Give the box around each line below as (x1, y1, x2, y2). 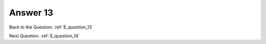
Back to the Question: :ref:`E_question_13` (9, 24, 94, 30)
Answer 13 (9, 7, 54, 18)
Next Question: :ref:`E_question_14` (9, 33, 80, 39)
